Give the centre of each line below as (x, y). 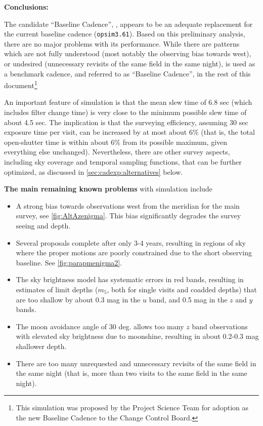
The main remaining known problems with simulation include (108, 189)
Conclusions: (26, 7)
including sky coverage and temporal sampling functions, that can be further (123, 162)
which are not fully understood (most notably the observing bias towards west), (128, 53)
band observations (220, 326)
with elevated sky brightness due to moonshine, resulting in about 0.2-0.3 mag (137, 336)
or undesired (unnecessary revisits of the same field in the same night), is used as (130, 64)
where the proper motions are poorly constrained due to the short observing (134, 253)
